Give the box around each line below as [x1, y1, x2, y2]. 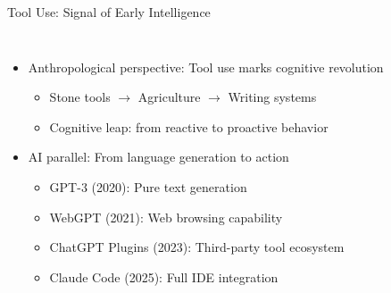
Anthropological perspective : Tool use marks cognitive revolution [28, 57, 384, 76]
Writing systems [228, 88, 317, 106]
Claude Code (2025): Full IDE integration [49, 267, 279, 286]
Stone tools [49, 88, 111, 106]
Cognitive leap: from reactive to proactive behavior [49, 117, 329, 136]
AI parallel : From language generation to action [28, 147, 289, 166]
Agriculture [137, 88, 201, 106]
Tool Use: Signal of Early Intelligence [7, 3, 211, 21]
